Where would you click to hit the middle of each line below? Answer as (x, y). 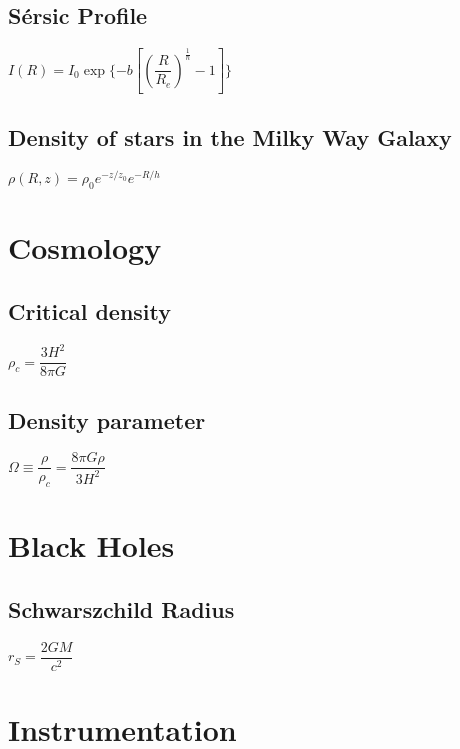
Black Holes (91, 545)
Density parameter (107, 419)
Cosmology (85, 247)
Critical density (90, 310)
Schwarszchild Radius (121, 608)
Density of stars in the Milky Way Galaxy (230, 137)
